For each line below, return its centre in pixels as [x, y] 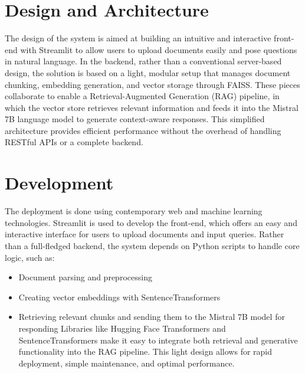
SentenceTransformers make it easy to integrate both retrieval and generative [158, 340]
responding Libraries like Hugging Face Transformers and [122, 328]
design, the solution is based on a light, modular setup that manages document [148, 72]
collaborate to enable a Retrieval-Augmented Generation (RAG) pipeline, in [142, 96]
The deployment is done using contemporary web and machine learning [134, 211]
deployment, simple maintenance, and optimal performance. [127, 363]
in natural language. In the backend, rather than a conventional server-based [143, 61]
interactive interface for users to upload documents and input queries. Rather [145, 234]
